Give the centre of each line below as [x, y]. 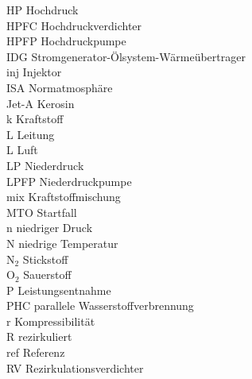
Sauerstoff [47, 275]
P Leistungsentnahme [59, 290]
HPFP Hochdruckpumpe [66, 41]
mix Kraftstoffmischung [64, 197]
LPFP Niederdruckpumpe [69, 181]
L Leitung [31, 134]
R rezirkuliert [39, 336]
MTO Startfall [42, 212]
